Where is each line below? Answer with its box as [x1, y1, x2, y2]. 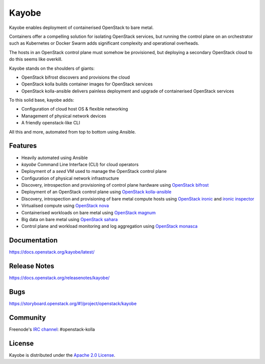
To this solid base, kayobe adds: [9, 97, 75, 103]
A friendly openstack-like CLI [21, 120, 80, 126]
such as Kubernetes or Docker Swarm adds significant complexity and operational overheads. [9, 40, 200, 46]
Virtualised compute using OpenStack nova [21, 203, 109, 209]
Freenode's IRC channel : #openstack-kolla [9, 327, 95, 333]
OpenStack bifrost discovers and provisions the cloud [21, 74, 130, 80]
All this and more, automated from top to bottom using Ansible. [9, 129, 136, 135]
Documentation [9, 236, 58, 245]
